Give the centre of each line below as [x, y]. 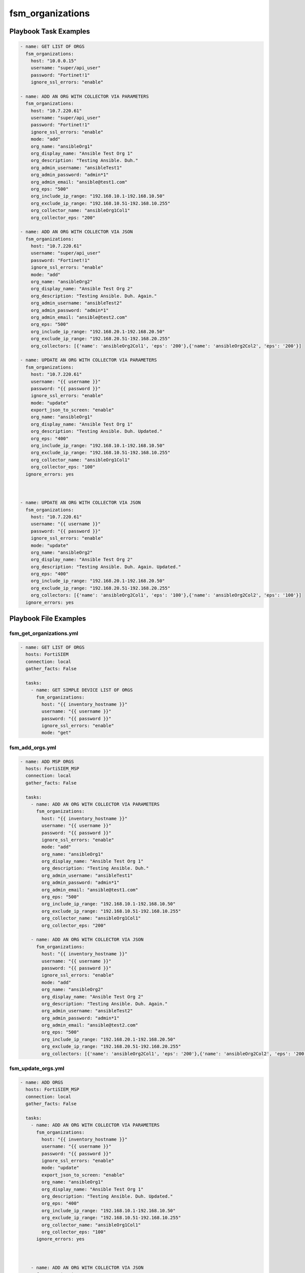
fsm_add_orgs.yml [33, 748]
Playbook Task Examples [50, 31]
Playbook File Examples [48, 619]
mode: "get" [56, 733]
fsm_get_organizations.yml [44, 633]
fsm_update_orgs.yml [37, 1068]
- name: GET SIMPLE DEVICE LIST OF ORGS [82, 690]
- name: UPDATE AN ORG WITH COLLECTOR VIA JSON [80, 503]
